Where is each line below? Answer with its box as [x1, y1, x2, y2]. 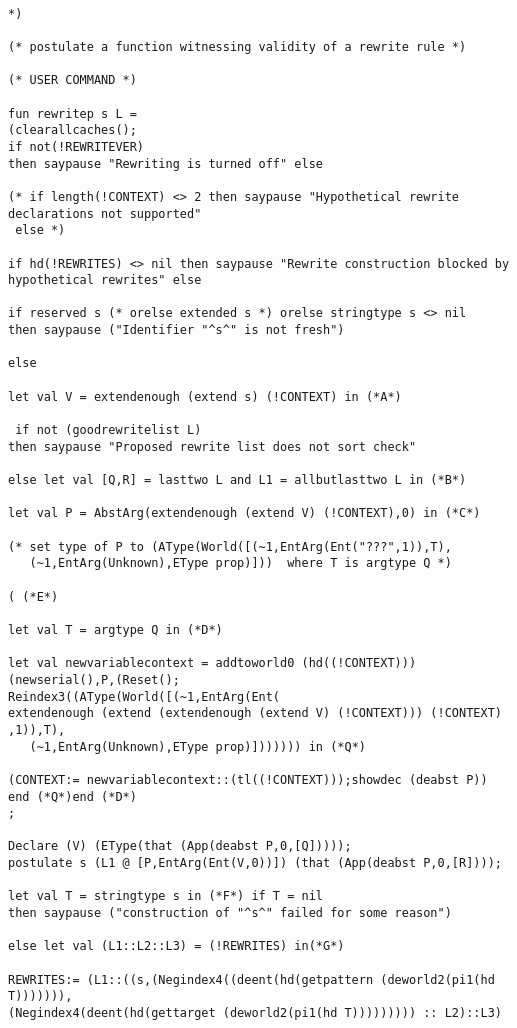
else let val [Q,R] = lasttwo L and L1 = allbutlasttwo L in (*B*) [8, 473, 467, 488]
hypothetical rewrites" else [8, 273, 202, 288]
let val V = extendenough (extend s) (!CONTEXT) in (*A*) [8, 389, 402, 404]
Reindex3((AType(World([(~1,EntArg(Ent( [8, 689, 281, 704]
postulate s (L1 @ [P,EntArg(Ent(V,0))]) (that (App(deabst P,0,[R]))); [8, 856, 502, 871]
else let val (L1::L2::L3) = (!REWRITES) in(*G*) [8, 939, 345, 954]
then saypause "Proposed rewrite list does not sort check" [8, 439, 417, 454]
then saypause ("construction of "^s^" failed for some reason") [8, 906, 452, 921]
